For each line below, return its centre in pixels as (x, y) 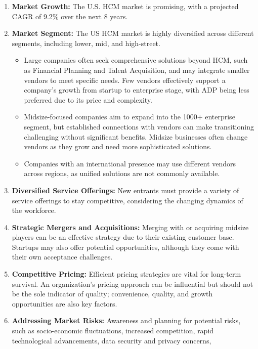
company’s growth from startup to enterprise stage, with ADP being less (137, 90)
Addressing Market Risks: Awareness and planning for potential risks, (126, 320)
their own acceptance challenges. (62, 257)
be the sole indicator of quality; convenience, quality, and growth (112, 294)
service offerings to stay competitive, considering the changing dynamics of (127, 200)
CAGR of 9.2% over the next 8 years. (70, 16)
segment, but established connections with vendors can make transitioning (139, 126)
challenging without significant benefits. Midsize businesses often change (136, 136)
